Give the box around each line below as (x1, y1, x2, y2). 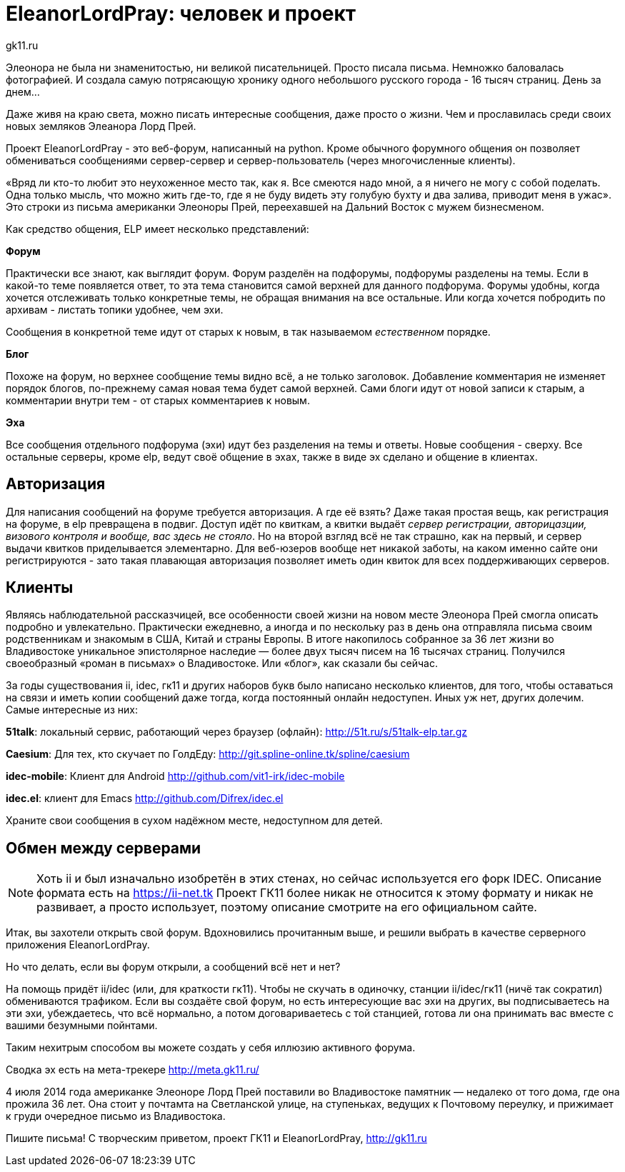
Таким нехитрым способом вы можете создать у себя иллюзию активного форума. (6, 1041, 416, 1054)
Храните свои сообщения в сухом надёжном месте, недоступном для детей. (6, 814, 383, 827)
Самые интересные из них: (6, 703, 138, 716)
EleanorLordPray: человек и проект (6, 1, 356, 26)
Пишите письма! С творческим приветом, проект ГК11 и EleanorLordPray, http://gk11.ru (6, 1132, 427, 1145)
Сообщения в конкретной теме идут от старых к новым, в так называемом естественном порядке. (6, 325, 491, 338)
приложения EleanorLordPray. (6, 938, 150, 951)
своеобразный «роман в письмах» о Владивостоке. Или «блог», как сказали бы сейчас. (6, 657, 438, 670)
